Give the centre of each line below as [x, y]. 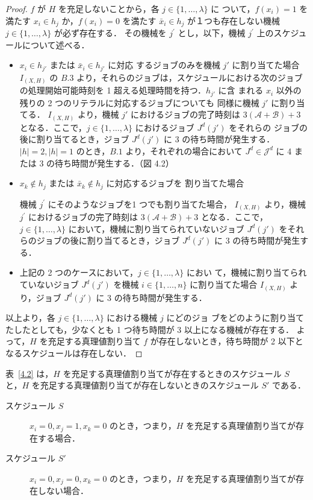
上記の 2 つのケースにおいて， [79, 272]
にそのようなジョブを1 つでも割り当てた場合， [140, 204]
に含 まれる [241, 90]
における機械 [132, 318]
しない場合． [63, 491]
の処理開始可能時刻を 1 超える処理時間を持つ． [113, 90]
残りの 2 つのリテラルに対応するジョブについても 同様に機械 [139, 102]
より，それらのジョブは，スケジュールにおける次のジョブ [190, 77]
